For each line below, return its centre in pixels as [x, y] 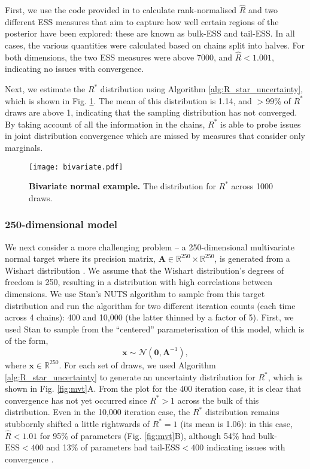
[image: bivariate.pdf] [76, 167]
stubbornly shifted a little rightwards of [77, 423]
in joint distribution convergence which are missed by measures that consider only [155, 136]
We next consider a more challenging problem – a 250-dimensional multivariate [150, 246]
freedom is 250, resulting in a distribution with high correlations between [139, 282]
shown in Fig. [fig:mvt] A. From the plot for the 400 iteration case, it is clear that [153, 388]
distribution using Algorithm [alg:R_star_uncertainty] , [202, 89]
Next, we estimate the [45, 89]
